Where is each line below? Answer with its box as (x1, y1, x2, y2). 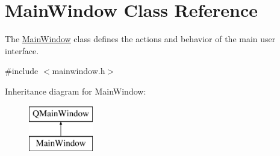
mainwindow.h (52, 64, 105, 77)
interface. (5, 44, 39, 57)
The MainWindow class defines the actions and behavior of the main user (5, 33, 276, 45)
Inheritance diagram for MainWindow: (5, 84, 146, 97)
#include (5, 64, 39, 77)
